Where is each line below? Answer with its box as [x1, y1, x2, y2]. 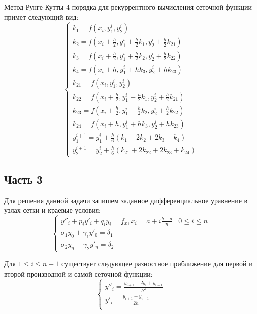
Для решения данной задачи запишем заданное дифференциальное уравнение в [4, 195, 248, 205]
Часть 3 [4, 171, 43, 187]
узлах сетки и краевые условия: [4, 205, 101, 215]
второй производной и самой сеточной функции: [4, 268, 153, 279]
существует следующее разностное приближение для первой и [61, 258, 253, 269]
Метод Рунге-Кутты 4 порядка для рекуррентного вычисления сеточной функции [4, 2, 252, 12]
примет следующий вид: [4, 11, 79, 22]
